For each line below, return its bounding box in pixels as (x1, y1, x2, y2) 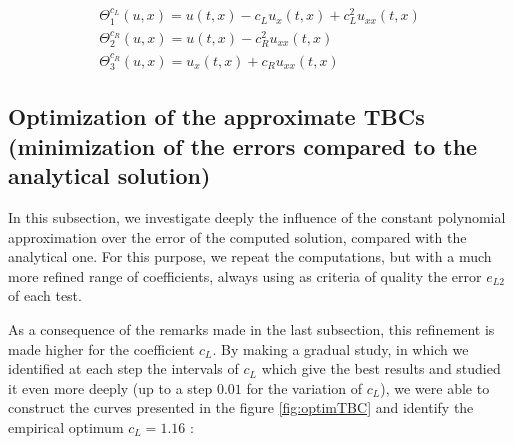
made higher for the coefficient (8, 338, 195, 359)
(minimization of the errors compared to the (8, 130, 478, 161)
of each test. (8, 285, 82, 306)
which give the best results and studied (261, 358, 501, 379)
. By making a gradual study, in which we (212, 338, 469, 359)
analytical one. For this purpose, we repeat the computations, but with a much (8, 246, 492, 267)
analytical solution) (8, 160, 211, 191)
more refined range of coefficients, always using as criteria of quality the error (8, 265, 482, 286)
